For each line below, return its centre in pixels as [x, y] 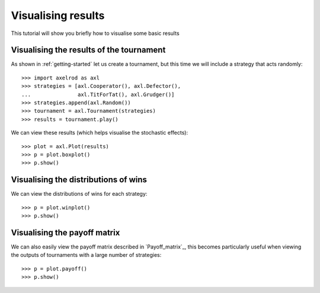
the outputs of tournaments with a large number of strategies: [86, 255]
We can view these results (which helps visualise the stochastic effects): [100, 133]
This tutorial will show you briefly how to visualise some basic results [95, 33]
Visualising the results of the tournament [88, 50]
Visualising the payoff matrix [65, 232]
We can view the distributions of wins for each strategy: [79, 194]
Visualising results [58, 15]
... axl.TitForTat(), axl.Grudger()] [98, 94]
